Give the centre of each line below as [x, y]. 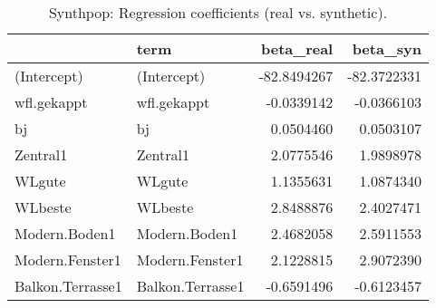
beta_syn [387, 48]
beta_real [297, 48]
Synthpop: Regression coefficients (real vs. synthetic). [218, 12]
